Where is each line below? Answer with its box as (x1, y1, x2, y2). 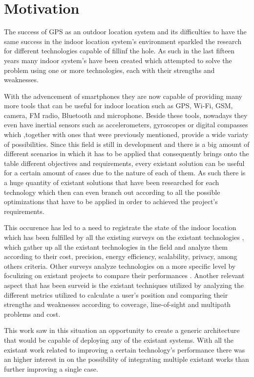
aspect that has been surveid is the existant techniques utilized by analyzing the (4, 280, 244, 290)
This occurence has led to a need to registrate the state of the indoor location (4, 222, 236, 233)
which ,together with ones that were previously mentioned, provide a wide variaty (4, 129, 249, 140)
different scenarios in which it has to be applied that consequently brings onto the (4, 148, 249, 159)
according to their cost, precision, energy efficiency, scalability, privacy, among (4, 251, 237, 261)
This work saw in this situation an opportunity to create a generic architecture (4, 325, 240, 335)
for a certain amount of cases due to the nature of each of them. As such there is (4, 167, 246, 178)
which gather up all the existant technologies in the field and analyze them (4, 241, 228, 252)
